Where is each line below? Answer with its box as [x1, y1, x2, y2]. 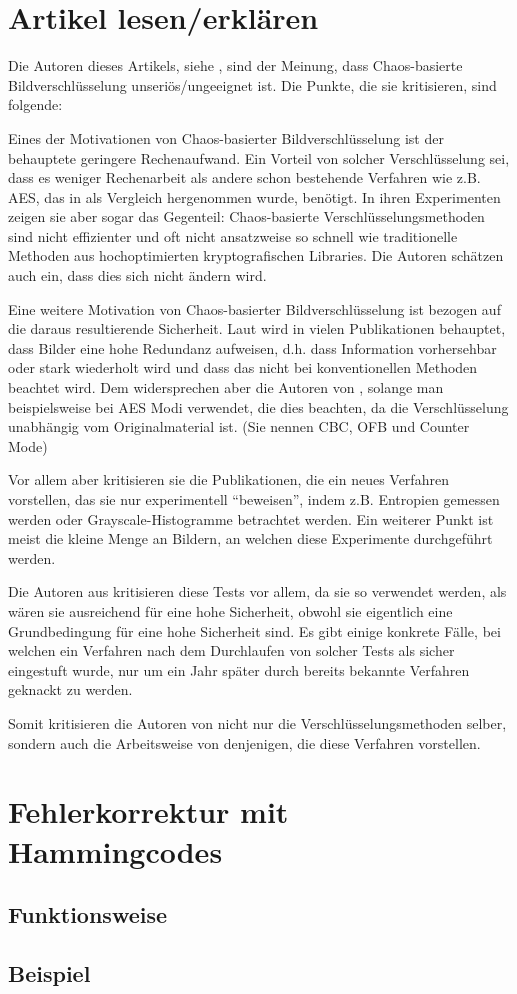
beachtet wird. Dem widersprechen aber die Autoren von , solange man [8, 377, 444, 398]
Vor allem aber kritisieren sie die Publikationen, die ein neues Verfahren [8, 469, 449, 490]
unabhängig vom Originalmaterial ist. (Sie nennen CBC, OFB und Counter [8, 416, 470, 437]
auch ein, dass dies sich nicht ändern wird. [8, 265, 267, 286]
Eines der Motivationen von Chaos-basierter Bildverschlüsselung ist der [8, 127, 444, 148]
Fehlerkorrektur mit [8, 791, 289, 832]
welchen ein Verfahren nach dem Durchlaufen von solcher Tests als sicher [8, 640, 455, 661]
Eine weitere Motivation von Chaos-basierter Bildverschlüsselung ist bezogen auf [8, 298, 501, 319]
